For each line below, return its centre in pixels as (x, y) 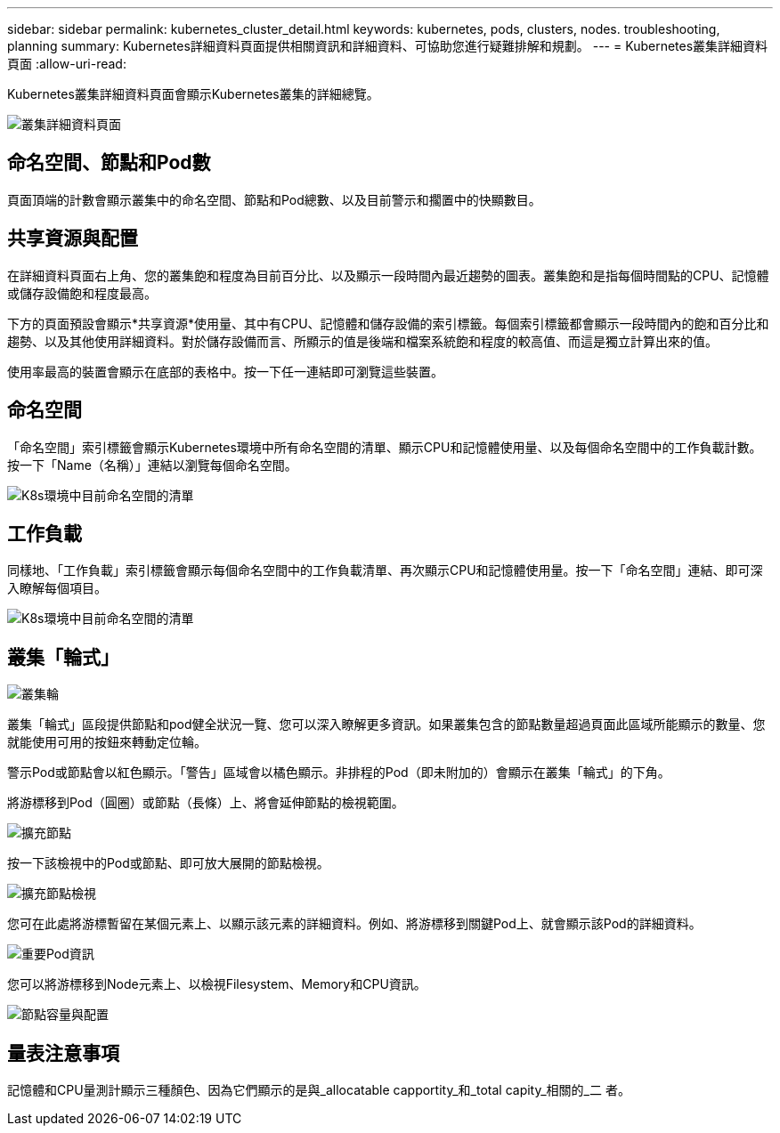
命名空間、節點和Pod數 (109, 163)
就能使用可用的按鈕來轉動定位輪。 (107, 742)
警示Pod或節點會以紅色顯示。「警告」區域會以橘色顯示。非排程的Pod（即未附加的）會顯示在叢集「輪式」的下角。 (339, 773)
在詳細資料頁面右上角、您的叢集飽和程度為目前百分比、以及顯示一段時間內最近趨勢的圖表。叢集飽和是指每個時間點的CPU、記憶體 (388, 275)
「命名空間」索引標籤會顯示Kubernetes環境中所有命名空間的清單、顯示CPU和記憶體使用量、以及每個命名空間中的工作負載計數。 (385, 447)
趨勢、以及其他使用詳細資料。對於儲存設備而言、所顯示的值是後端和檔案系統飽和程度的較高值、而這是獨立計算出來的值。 (362, 341)
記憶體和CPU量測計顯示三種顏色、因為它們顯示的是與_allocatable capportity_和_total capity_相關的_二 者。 (319, 1090)
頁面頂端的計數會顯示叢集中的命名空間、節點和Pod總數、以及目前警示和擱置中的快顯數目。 (274, 199)
